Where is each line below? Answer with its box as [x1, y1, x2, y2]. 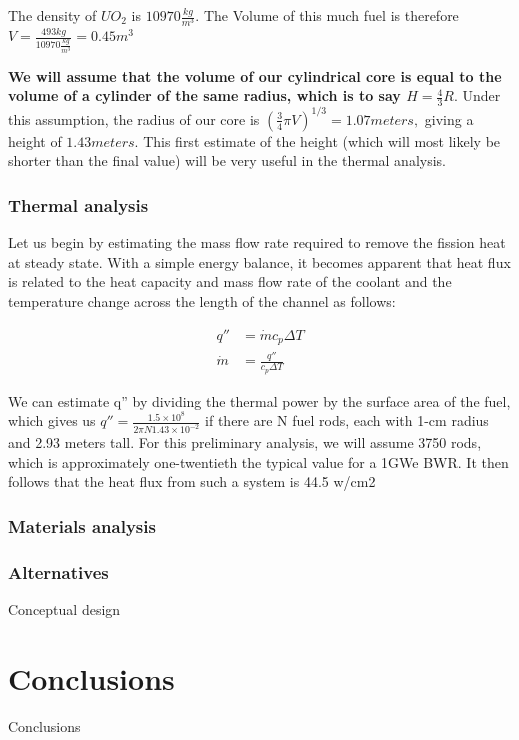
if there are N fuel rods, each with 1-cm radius [205, 410, 489, 431]
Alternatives [8, 559, 109, 584]
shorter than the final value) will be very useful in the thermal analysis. [8, 150, 446, 171]
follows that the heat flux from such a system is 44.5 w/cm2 [8, 471, 376, 492]
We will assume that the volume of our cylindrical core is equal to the [8, 65, 502, 86]
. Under [454, 85, 501, 106]
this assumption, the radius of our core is [8, 108, 260, 129]
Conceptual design [8, 599, 121, 620]
